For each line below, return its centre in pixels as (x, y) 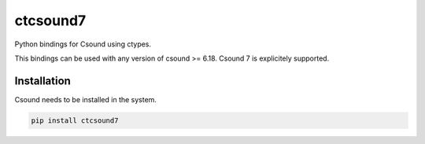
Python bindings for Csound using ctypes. (83, 44)
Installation (42, 81)
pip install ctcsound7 (75, 120)
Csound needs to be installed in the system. (86, 99)
